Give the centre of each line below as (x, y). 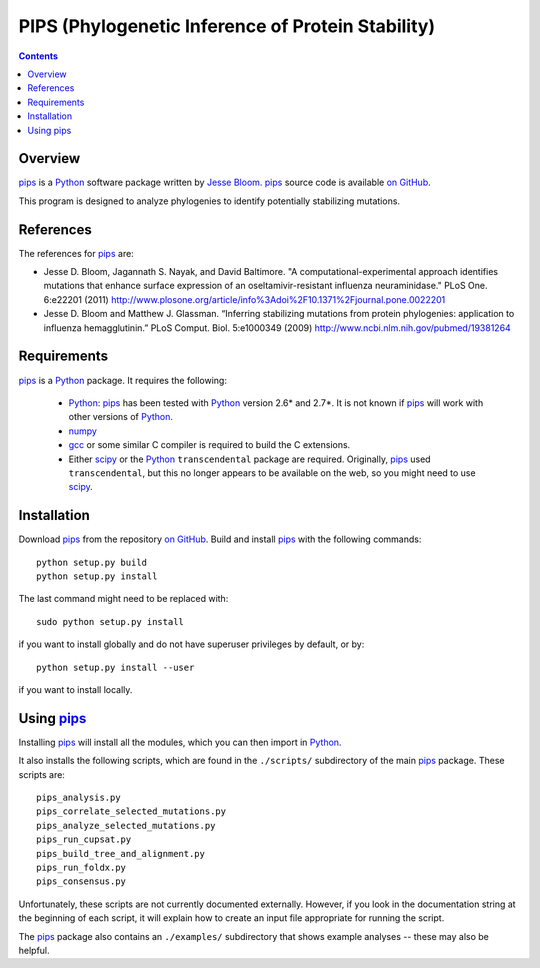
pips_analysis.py (78, 798)
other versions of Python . (121, 417)
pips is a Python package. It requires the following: (122, 380)
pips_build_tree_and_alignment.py (120, 853)
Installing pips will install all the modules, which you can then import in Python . (180, 742)
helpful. (34, 950)
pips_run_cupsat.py (84, 839)
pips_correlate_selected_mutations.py (131, 811)
